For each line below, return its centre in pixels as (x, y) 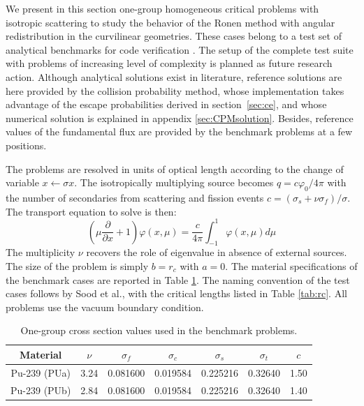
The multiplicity (41, 252)
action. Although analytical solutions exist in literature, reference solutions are (174, 76)
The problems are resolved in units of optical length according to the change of (175, 168)
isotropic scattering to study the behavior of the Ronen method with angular (170, 22)
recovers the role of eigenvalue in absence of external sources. (217, 252)
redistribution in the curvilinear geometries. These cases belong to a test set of (174, 36)
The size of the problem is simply (77, 266)
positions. (26, 145)
